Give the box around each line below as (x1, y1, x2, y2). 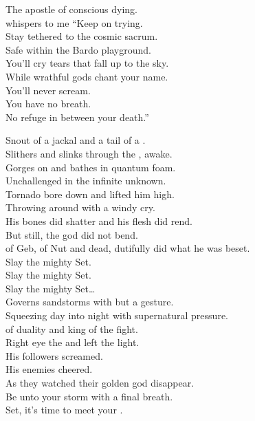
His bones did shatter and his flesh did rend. (5, 213, 192, 228)
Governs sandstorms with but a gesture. (5, 294, 174, 309)
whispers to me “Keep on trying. (5, 15, 143, 30)
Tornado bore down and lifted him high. (5, 186, 175, 201)
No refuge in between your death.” (5, 109, 149, 124)
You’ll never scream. (5, 83, 91, 97)
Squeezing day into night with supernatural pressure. (5, 308, 228, 323)
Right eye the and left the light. (5, 335, 140, 349)
